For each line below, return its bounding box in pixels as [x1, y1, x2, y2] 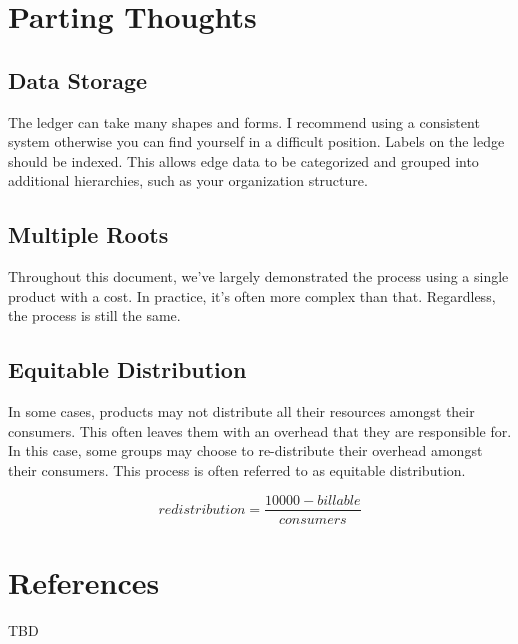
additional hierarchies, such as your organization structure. [8, 170, 368, 191]
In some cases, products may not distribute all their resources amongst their [8, 401, 475, 422]
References [8, 561, 160, 602]
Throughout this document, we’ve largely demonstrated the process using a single [8, 266, 509, 287]
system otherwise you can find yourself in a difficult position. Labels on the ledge [8, 131, 505, 152]
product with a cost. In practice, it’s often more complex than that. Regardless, [8, 285, 496, 306]
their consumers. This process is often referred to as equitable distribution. [8, 459, 466, 480]
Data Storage [8, 64, 148, 95]
